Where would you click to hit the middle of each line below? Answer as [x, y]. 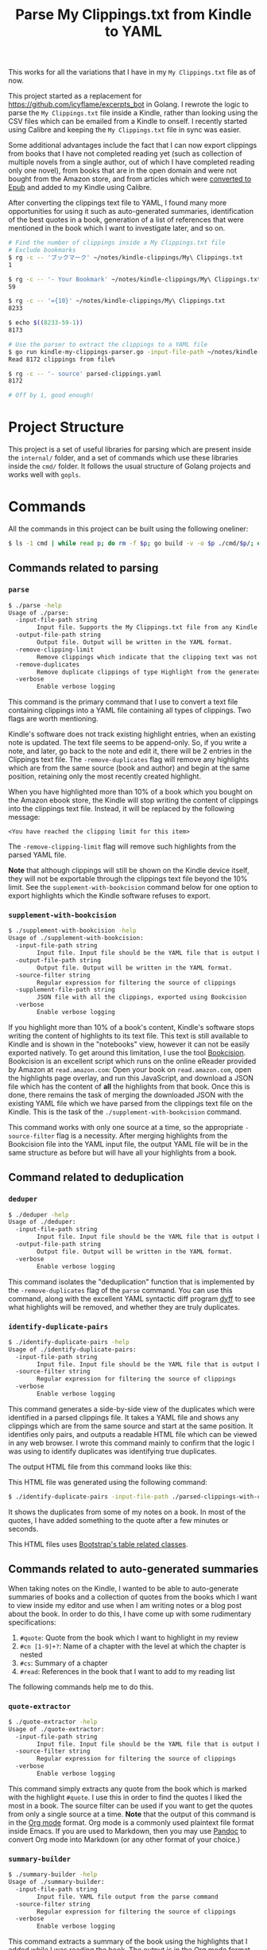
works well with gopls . [44, 475]
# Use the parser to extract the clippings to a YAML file [108, 344]
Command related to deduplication [96, 1177]
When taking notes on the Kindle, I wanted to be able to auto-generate [124, 1588]
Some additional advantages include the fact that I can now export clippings [133, 146]
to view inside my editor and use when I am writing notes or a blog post [125, 1605]
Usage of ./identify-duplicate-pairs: [72, 1350]
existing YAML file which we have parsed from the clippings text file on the [130, 1103]
